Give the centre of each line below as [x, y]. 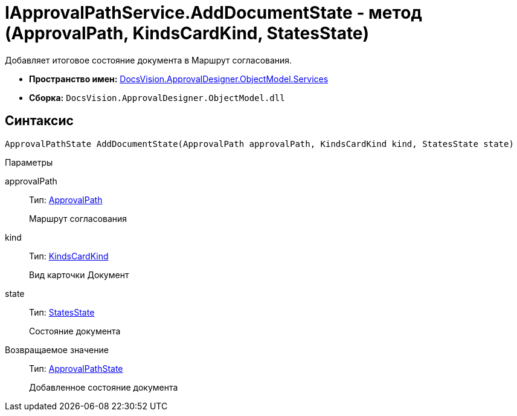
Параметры [29, 162]
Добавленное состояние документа [104, 387]
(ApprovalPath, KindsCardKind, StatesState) [187, 33]
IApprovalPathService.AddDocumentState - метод [214, 13]
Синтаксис [39, 121]
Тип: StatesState [62, 312]
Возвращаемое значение [57, 349]
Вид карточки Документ [79, 275]
